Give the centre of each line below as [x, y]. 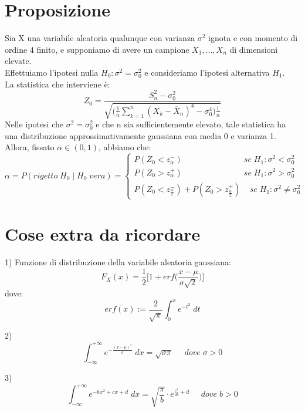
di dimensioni [254, 49]
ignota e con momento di [253, 38]
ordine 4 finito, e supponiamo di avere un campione [97, 49]
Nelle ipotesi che [34, 124]
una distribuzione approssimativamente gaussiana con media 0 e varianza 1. [140, 135]
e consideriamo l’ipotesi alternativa [207, 72]
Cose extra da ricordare [103, 234]
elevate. [18, 61]
